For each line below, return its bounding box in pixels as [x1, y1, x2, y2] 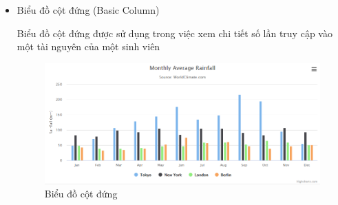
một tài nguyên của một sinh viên [17, 39, 160, 54]
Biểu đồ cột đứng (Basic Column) [17, 3, 160, 17]
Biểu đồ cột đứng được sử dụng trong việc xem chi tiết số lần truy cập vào [17, 25, 332, 40]
